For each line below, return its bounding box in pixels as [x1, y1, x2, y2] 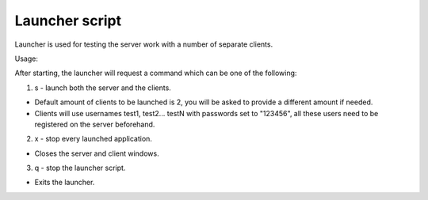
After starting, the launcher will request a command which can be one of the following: [14, 68, 297, 78]
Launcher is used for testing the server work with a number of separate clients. [14, 40, 273, 49]
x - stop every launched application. [34, 134, 152, 144]
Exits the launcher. [34, 178, 95, 187]
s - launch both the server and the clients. [34, 83, 172, 92]
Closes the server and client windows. [34, 149, 159, 158]
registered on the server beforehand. [34, 119, 155, 129]
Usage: [14, 54, 39, 63]
